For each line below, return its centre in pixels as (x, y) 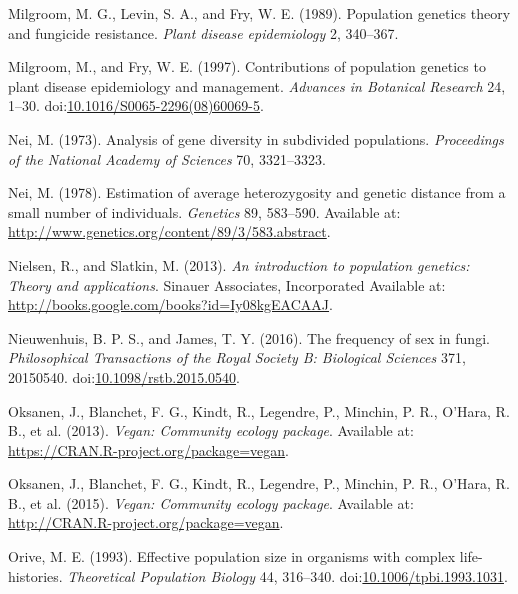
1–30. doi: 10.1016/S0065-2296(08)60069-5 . (136, 105)
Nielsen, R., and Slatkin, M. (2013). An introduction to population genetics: (239, 264)
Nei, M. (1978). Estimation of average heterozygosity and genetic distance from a (257, 192)
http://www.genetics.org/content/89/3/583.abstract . (169, 231)
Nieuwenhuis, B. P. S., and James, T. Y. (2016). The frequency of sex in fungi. (249, 337)
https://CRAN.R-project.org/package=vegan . (148, 449)
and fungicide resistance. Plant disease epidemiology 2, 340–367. (203, 32)
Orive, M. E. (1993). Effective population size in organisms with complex (232, 556)
